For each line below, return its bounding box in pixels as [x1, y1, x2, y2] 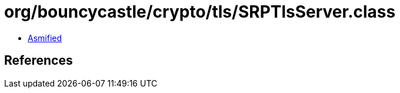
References [4, 53, 73, 68]
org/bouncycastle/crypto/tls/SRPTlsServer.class [4, 2, 396, 22]
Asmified [28, 32, 62, 43]
